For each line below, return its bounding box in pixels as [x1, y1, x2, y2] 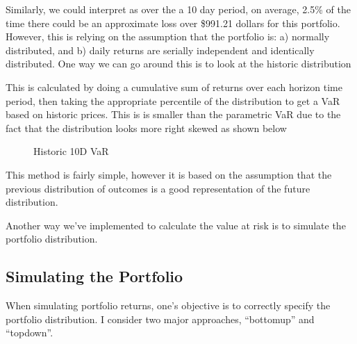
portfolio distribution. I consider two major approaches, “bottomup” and [6, 311, 315, 326]
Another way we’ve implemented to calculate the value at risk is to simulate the [6, 218, 346, 232]
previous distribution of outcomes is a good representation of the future [6, 181, 310, 195]
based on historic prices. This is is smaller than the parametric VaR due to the [6, 107, 341, 122]
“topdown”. [6, 325, 53, 340]
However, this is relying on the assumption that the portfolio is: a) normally [6, 29, 330, 44]
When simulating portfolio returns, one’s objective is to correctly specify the [6, 298, 331, 313]
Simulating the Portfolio [6, 265, 183, 287]
